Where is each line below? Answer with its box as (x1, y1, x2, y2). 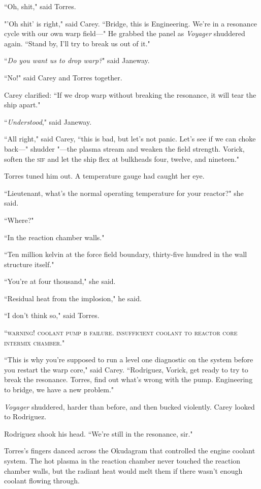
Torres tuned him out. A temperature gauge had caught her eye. (4, 170, 205, 181)
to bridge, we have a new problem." (4, 384, 114, 395)
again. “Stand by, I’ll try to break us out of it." (4, 38, 150, 48)
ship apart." (4, 99, 41, 110)
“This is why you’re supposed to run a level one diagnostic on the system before (4, 354, 253, 365)
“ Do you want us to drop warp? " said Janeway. (4, 55, 150, 66)
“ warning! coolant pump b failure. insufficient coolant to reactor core (4, 327, 238, 338)
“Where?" (4, 214, 34, 225)
